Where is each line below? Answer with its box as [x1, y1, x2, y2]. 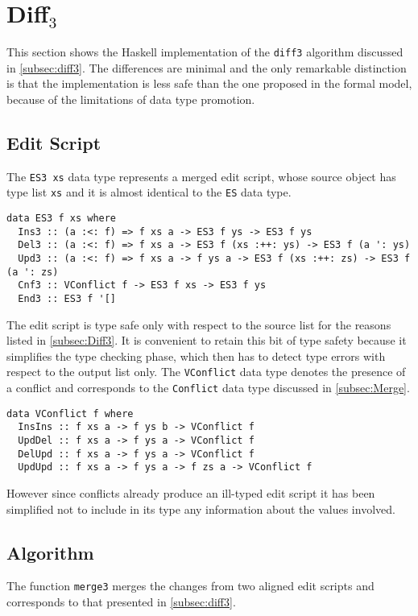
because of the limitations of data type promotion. [6, 90, 255, 107]
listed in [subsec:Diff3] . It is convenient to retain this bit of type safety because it [6, 332, 407, 349]
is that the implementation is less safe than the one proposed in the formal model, [6, 75, 412, 92]
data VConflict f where [6, 407, 134, 420]
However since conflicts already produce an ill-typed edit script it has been [6, 485, 375, 502]
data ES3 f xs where [6, 213, 117, 225]
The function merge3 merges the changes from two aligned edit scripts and [6, 577, 375, 594]
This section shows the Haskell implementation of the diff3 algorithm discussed [6, 43, 404, 60]
